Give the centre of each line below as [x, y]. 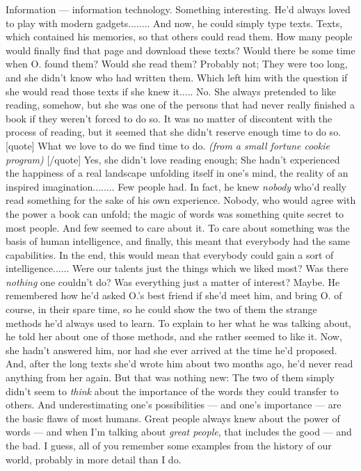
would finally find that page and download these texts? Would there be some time [180, 50]
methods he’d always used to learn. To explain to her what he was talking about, [178, 322]
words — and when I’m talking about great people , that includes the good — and [179, 432]
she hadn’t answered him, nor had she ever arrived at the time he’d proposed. [171, 350]
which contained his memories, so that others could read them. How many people [179, 37]
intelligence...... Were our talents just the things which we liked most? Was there [177, 268]
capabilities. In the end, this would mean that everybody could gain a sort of [170, 254]
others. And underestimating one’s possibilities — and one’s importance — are [174, 405]
